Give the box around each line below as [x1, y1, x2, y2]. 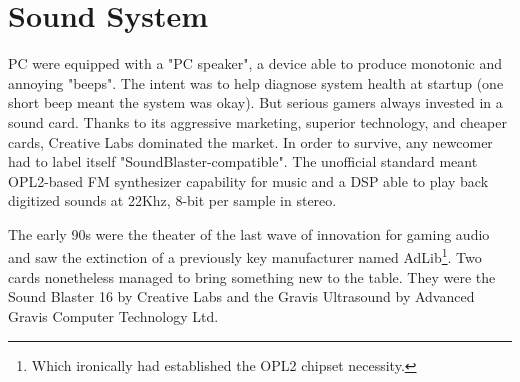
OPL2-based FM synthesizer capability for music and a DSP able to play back [8, 170, 489, 191]
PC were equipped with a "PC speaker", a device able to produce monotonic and [8, 53, 503, 74]
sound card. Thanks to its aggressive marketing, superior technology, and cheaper [8, 111, 507, 132]
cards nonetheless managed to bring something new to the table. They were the [8, 266, 496, 287]
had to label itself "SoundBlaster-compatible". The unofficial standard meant [8, 151, 478, 172]
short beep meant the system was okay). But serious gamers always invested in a [8, 92, 503, 113]
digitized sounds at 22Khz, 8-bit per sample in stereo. [8, 190, 337, 211]
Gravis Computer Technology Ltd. [8, 305, 219, 326]
